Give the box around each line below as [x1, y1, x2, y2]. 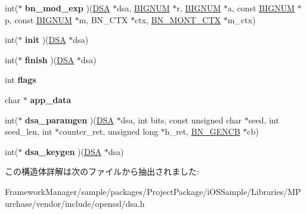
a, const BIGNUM [227, 2, 295, 14]
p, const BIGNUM [5, 13, 72, 26]
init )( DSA [24, 33, 66, 46]
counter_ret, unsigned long [59, 125, 158, 138]
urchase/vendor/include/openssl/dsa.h [5, 197, 145, 209]
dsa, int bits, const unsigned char [120, 113, 242, 126]
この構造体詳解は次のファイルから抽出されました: [5, 165, 199, 178]
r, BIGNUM [177, 2, 221, 14]
